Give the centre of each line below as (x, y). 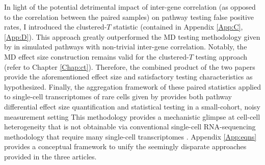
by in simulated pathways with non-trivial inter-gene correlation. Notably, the (126, 47)
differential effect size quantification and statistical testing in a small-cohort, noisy (132, 106)
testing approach (221, 56)
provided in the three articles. (50, 156)
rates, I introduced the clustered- (56, 27)
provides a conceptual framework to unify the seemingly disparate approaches (125, 146)
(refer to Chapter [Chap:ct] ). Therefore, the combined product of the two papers (130, 66)
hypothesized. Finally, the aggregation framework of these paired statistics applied (132, 86)
